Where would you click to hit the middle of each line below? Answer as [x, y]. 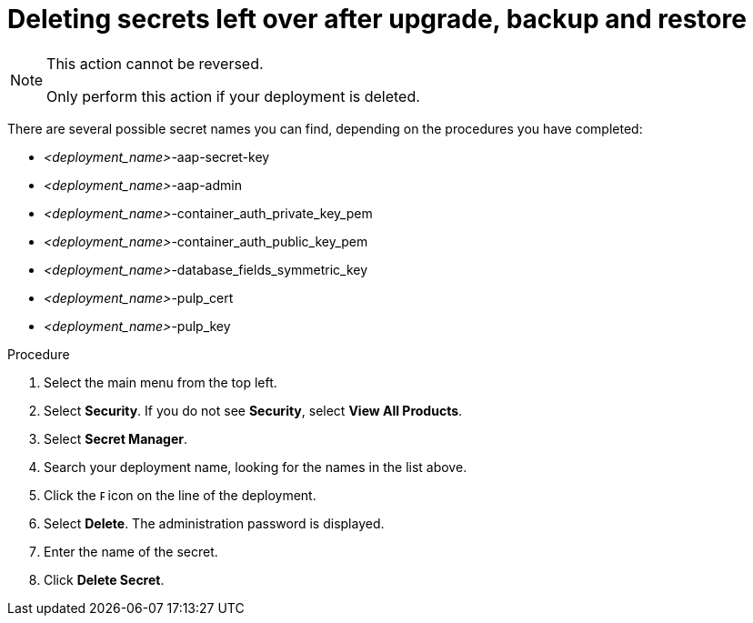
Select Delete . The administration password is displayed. [214, 523]
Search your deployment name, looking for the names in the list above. [256, 467]
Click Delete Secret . [104, 579]
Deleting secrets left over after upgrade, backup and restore [377, 19]
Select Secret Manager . [116, 438]
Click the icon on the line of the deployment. [180, 495]
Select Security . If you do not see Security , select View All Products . [253, 410]
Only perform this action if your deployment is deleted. [233, 96]
